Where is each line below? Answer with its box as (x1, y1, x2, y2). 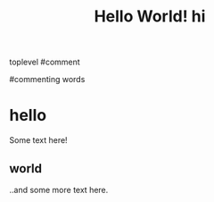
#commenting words (9, 74, 86, 85)
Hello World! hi (94, 6, 206, 27)
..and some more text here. (9, 184, 109, 195)
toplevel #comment (9, 56, 80, 68)
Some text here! (9, 135, 69, 146)
